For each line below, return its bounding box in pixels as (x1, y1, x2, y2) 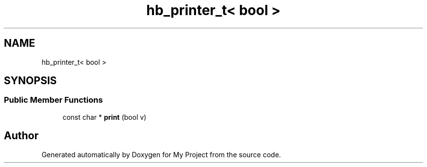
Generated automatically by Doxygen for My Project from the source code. (41, 150, 281, 159)
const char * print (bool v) (62, 112, 147, 121)
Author (4, 130, 39, 142)
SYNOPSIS (4, 74, 57, 87)
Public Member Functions (4, 95, 103, 105)
